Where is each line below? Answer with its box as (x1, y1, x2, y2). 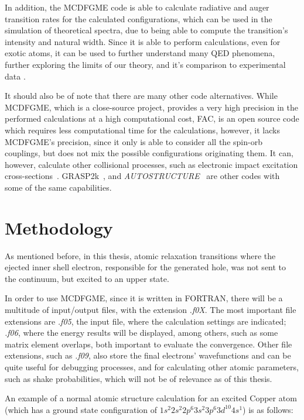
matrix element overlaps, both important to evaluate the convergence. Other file (5, 338, 292, 350)
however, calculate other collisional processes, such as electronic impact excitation (5, 158, 298, 170)
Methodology (5, 215, 113, 239)
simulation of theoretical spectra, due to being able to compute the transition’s (5, 24, 288, 36)
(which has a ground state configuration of (5, 403, 158, 415)
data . (5, 70, 26, 82)
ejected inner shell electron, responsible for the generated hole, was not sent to (5, 261, 286, 273)
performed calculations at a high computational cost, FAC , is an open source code (5, 112, 299, 125)
